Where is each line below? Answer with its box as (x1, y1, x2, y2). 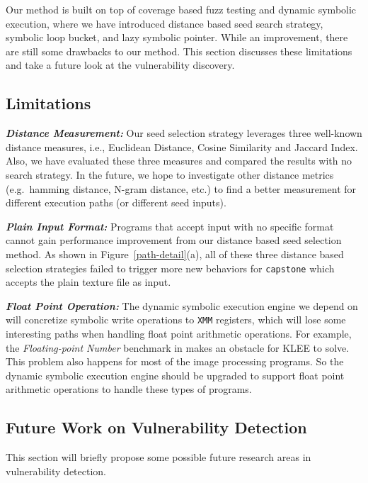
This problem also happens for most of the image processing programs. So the (6, 354, 344, 369)
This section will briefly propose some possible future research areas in (6, 450, 311, 465)
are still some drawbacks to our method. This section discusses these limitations (6, 43, 352, 58)
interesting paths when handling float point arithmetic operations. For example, (6, 326, 352, 341)
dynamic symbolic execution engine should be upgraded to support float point (6, 367, 345, 382)
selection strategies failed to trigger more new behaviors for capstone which (6, 260, 335, 275)
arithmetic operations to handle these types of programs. (6, 382, 252, 396)
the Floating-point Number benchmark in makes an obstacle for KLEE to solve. (6, 340, 350, 355)
